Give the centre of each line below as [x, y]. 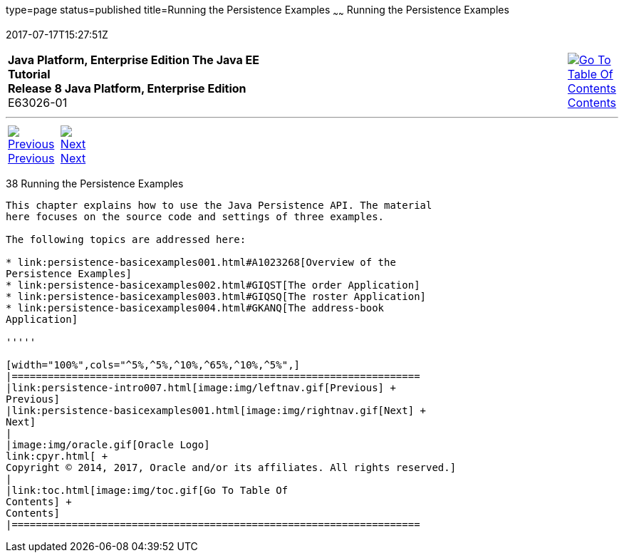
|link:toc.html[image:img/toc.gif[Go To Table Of [147, 490]
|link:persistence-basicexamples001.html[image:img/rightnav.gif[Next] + [216, 410]
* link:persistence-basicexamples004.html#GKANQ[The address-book [195, 308]
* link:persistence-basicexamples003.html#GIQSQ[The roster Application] [216, 296]
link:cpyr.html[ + [57, 456]
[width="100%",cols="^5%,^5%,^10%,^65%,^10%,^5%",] [153, 365]
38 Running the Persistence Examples [95, 183]
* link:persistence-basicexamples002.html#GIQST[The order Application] [213, 285]
